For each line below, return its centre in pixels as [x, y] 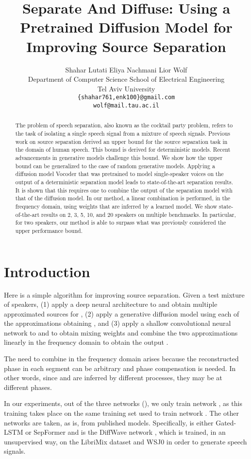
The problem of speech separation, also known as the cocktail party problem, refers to [124, 125]
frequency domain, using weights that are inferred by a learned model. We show [116, 206]
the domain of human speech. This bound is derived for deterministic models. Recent [123, 150]
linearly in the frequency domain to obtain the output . [86, 342]
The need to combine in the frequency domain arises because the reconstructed [121, 359]
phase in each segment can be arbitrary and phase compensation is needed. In [120, 368]
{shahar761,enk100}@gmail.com [126, 97]
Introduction [47, 271]
